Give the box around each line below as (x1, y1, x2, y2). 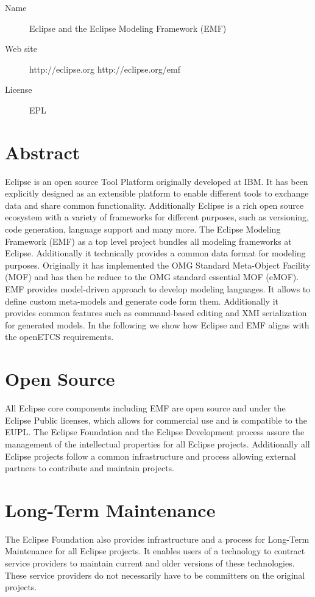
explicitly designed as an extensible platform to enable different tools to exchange (5, 187, 309, 200)
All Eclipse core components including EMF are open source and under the (5, 402, 286, 414)
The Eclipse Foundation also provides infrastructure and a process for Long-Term (5, 532, 310, 545)
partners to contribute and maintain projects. (5, 461, 175, 474)
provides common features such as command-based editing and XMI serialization (5, 306, 307, 319)
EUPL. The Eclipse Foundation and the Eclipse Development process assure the (5, 425, 305, 438)
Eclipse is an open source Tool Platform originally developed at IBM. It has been (5, 175, 308, 187)
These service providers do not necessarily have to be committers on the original (5, 568, 305, 581)
